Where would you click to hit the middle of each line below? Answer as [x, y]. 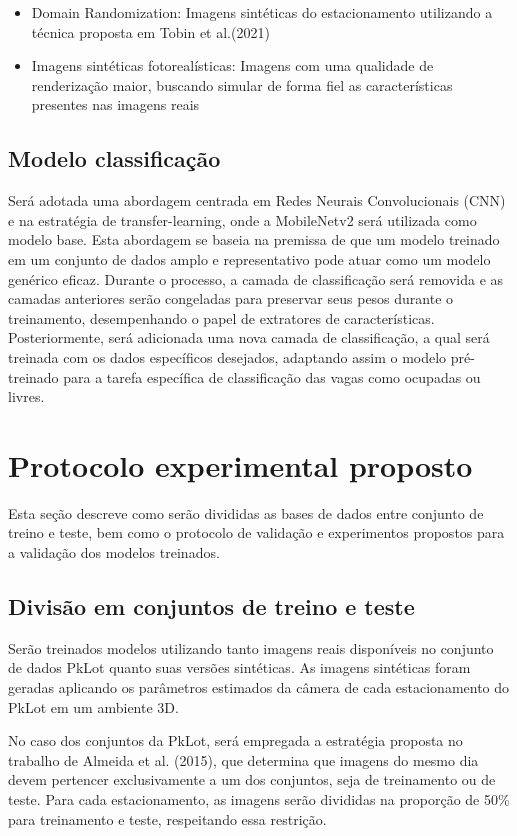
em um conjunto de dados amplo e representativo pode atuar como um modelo [249, 258]
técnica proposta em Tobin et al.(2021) [150, 31]
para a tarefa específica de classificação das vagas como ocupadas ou [272, 376]
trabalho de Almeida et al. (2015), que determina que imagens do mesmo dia [243, 759]
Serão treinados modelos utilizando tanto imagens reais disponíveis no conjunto [251, 647]
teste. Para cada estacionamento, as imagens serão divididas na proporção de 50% [259, 798]
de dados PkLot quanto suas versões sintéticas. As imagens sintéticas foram [239, 667]
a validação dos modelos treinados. [114, 552]
